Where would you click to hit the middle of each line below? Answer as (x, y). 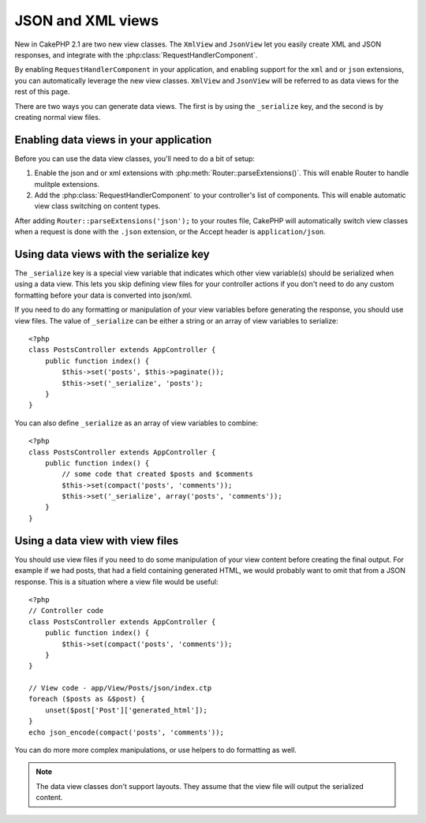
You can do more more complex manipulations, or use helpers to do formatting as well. (156, 750)
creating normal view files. (58, 117)
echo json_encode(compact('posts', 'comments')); (127, 732)
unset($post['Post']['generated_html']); (126, 710)
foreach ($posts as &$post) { (87, 699)
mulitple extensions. (67, 184)
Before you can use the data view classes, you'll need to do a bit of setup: (135, 159)
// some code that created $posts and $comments (158, 474)
